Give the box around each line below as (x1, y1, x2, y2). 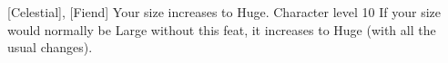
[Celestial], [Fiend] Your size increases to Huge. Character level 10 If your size (7, 3, 441, 21)
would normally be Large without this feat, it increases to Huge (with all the (7, 20, 436, 39)
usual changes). (7, 38, 93, 57)
